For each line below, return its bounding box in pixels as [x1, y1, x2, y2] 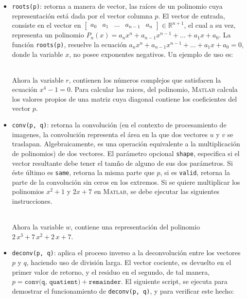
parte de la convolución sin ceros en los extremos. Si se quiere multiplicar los [12, 176, 240, 187]
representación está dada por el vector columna [12, 10, 153, 20]
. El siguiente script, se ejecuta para [121, 276, 228, 286]
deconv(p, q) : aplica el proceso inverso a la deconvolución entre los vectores [12, 247, 241, 258]
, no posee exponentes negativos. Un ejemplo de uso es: [69, 49, 233, 59]
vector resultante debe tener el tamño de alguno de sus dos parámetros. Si [12, 158, 233, 168]
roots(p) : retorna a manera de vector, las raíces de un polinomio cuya [12, 1, 223, 11]
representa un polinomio [12, 30, 84, 40]
